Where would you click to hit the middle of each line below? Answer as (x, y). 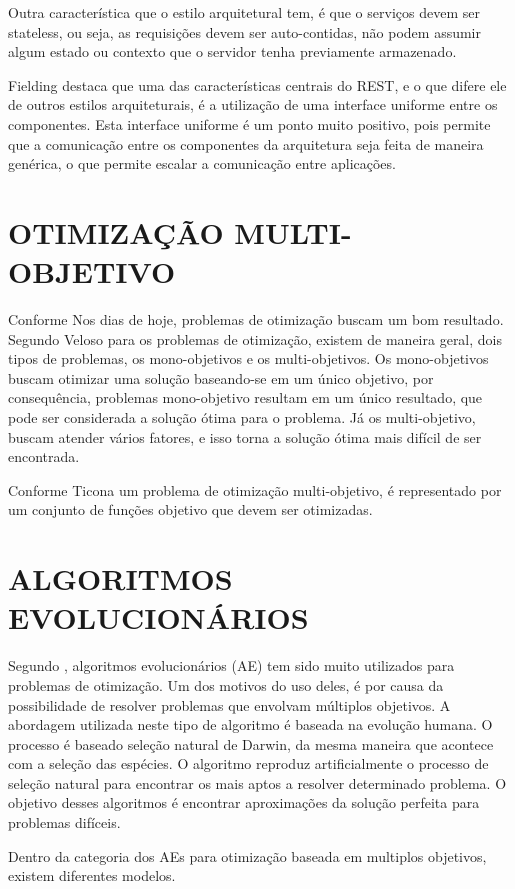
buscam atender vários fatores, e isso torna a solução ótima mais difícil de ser (245, 436)
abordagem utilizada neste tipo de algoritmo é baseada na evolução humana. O (250, 724)
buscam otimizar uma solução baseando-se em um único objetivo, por (221, 377)
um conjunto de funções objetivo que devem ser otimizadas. (190, 509)
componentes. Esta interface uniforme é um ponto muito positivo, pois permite (249, 123)
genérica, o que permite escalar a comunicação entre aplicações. (202, 163)
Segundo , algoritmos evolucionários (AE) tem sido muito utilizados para (231, 665)
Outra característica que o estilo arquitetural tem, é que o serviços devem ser (244, 12)
